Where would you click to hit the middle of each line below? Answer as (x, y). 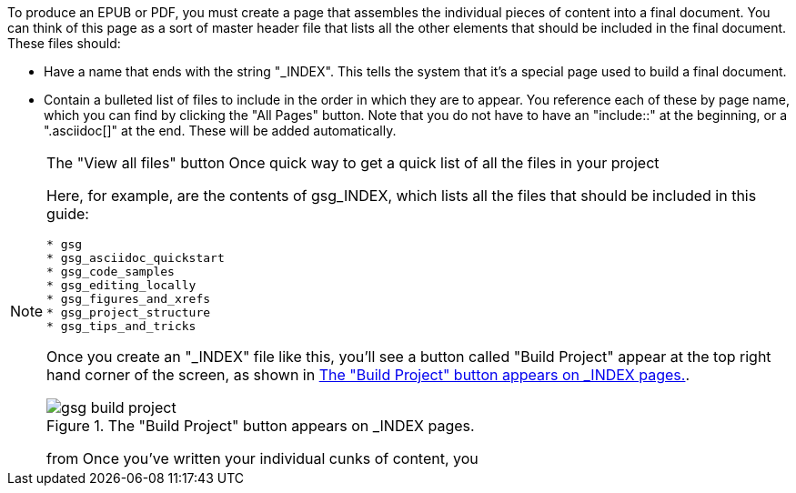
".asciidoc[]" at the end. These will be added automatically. (220, 131)
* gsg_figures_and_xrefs (129, 299)
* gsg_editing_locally (121, 285)
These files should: (64, 43)
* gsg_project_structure (129, 312)
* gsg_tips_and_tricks (121, 326)
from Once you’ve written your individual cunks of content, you (262, 458)
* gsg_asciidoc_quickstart (136, 258)
